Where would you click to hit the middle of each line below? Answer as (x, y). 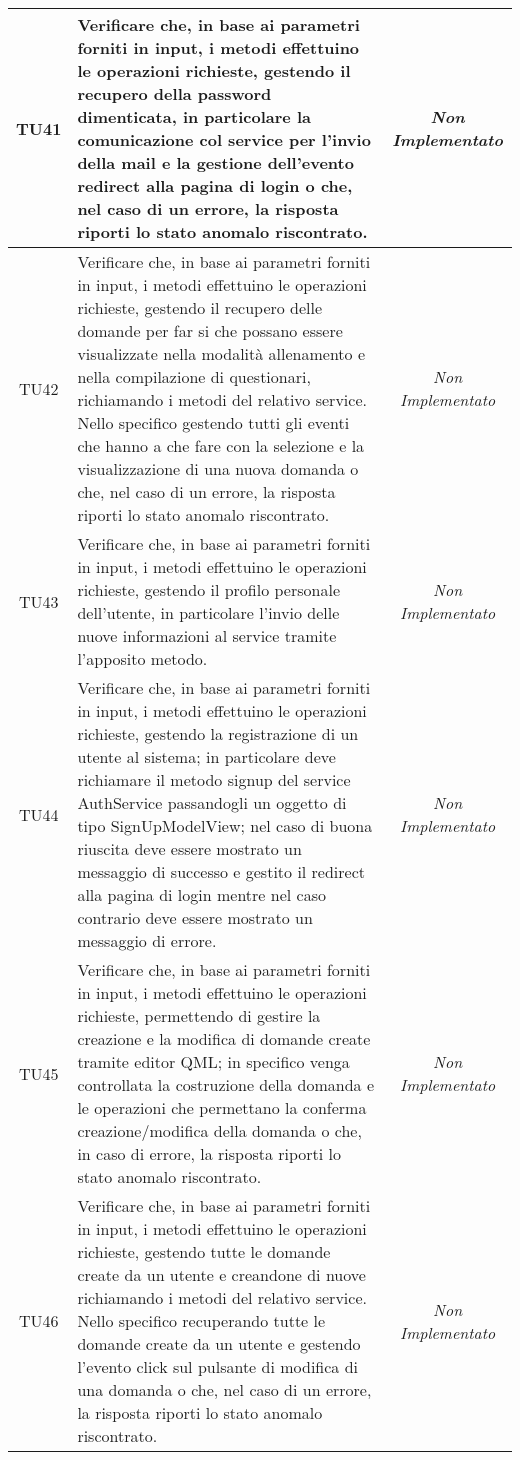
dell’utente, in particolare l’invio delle (208, 612)
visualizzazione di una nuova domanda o (218, 468)
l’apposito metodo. (142, 658)
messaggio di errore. (147, 940)
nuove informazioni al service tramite (207, 635)
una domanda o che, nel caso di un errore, (224, 1389)
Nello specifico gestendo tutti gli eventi (213, 422)
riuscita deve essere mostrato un (189, 848)
